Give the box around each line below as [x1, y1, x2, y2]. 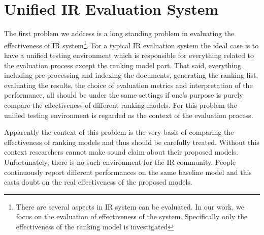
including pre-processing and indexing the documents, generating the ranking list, [4, 70, 258, 80]
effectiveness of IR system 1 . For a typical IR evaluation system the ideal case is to [4, 38, 259, 50]
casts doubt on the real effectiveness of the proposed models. [4, 177, 192, 187]
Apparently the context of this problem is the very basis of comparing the [4, 127, 234, 137]
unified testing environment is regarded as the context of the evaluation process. [4, 109, 253, 120]
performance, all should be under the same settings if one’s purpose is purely [4, 90, 243, 100]
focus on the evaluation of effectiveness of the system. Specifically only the [16, 211, 248, 222]
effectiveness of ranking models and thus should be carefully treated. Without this [4, 136, 259, 147]
